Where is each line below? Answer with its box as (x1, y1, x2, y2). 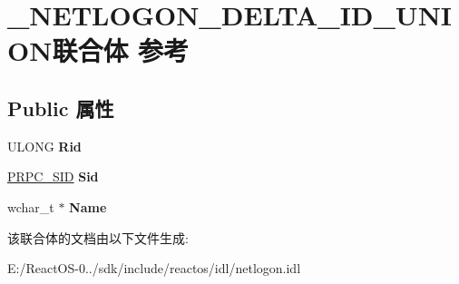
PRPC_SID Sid (7, 167, 99, 186)
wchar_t (7, 197, 54, 216)
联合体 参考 (52, 32, 190, 69)
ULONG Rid (7, 136, 82, 155)
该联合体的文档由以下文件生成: (7, 228, 189, 247)
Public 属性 (7, 93, 114, 122)
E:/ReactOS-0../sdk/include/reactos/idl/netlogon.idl (7, 259, 301, 278)
